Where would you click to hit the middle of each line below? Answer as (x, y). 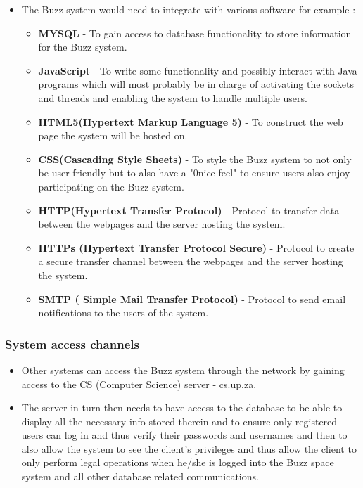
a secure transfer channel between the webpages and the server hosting (191, 261)
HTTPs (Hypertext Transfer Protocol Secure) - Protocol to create (196, 247)
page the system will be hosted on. (113, 135)
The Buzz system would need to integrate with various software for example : (189, 9)
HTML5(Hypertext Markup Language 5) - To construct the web (191, 121)
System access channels (72, 343)
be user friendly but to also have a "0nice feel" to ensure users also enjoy (194, 173)
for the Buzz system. (83, 47)
